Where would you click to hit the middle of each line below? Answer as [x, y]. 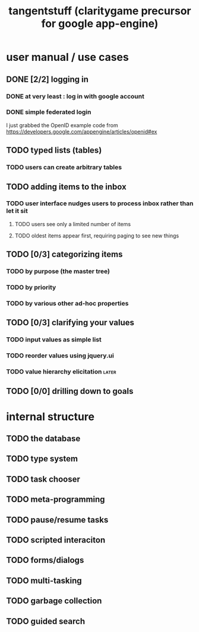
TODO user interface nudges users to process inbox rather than [100, 204]
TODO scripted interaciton [56, 540]
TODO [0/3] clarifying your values [70, 323]
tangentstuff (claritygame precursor [100, 11]
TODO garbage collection [54, 601]
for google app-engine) [100, 24]
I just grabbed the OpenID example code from [62, 125]
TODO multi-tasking [44, 580]
